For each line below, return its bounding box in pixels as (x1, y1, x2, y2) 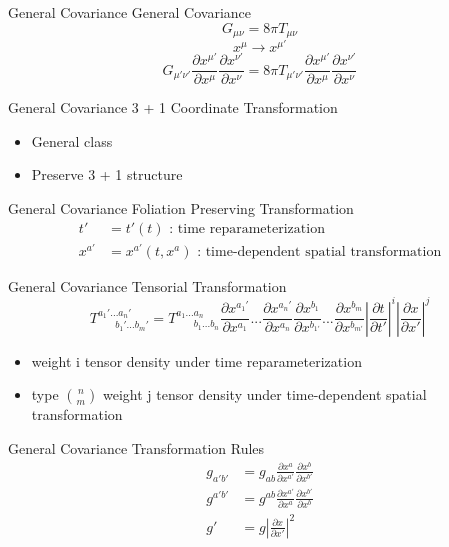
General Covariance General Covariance (8, 2, 252, 22)
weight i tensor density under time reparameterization (31, 350, 362, 371)
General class (31, 130, 113, 151)
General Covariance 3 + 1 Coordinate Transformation (8, 97, 338, 118)
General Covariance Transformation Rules (8, 438, 265, 459)
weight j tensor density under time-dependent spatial (103, 384, 427, 405)
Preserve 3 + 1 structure (31, 164, 183, 185)
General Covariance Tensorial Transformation (8, 275, 287, 296)
